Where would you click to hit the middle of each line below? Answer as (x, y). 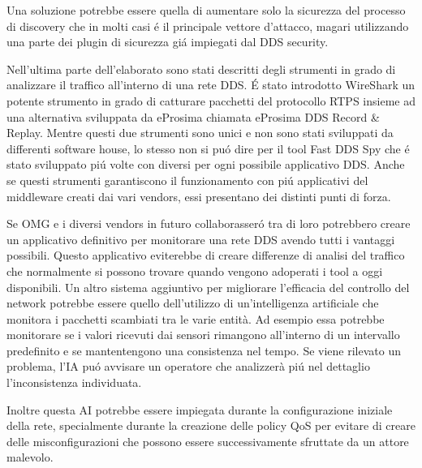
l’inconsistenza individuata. (74, 382)
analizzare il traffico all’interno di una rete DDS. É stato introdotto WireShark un (211, 85)
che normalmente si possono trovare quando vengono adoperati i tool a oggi (195, 270)
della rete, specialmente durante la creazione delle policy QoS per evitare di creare (211, 425)
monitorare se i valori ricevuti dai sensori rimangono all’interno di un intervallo (203, 335)
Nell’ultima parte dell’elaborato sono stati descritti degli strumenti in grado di (201, 69)
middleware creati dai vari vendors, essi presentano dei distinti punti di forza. (199, 196)
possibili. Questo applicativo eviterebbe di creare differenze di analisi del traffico (206, 255)
